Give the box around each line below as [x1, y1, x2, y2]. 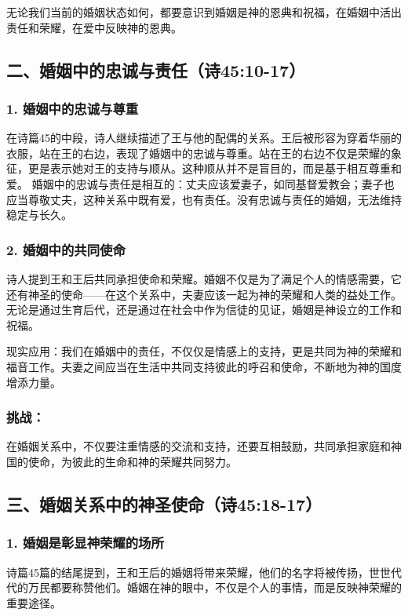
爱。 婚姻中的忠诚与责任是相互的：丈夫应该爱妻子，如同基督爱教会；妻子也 [6, 175, 395, 191]
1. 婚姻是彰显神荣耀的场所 [6, 533, 164, 552]
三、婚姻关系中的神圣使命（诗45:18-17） [6, 491, 322, 516]
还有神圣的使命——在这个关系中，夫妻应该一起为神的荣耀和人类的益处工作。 [6, 286, 402, 302]
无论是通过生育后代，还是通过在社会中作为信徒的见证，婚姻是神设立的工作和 [6, 301, 402, 318]
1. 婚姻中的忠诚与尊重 [6, 98, 139, 118]
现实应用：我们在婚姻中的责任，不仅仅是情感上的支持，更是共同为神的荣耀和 [6, 343, 402, 359]
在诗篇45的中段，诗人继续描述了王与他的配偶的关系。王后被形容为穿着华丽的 [6, 129, 402, 146]
